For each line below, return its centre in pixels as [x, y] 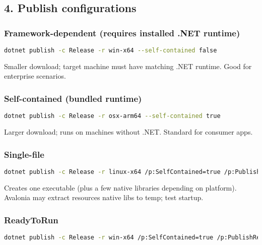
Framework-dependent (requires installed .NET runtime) [122, 33]
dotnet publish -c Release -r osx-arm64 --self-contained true [112, 116]
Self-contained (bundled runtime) [73, 98]
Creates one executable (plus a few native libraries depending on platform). [120, 187]
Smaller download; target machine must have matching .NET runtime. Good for [128, 66]
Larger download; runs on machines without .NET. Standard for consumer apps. [128, 132]
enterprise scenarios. [35, 76]
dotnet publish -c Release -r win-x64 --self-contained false [111, 50]
